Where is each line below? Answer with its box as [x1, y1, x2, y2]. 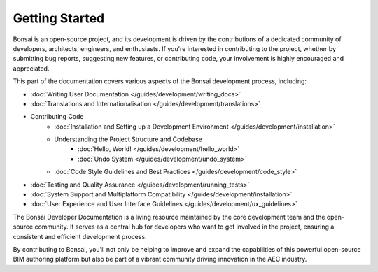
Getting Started [13, 10, 105, 26]
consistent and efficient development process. [13, 232, 147, 241]
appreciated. [13, 64, 50, 73]
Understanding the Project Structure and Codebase [54, 135, 203, 143]
